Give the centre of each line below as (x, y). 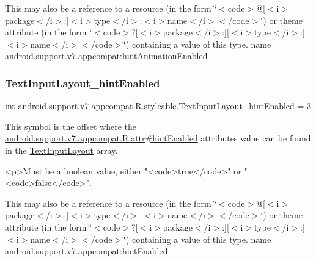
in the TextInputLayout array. (61, 150)
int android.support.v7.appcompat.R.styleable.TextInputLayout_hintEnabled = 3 (158, 106)
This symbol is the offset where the (71, 126)
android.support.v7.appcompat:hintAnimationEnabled (106, 56)
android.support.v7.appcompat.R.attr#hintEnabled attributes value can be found (158, 138)
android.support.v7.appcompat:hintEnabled (86, 251)
